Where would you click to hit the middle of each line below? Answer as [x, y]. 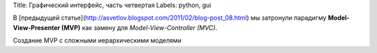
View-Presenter [37, 27]
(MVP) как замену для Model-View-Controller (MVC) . [139, 27]
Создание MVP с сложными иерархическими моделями [97, 40]
